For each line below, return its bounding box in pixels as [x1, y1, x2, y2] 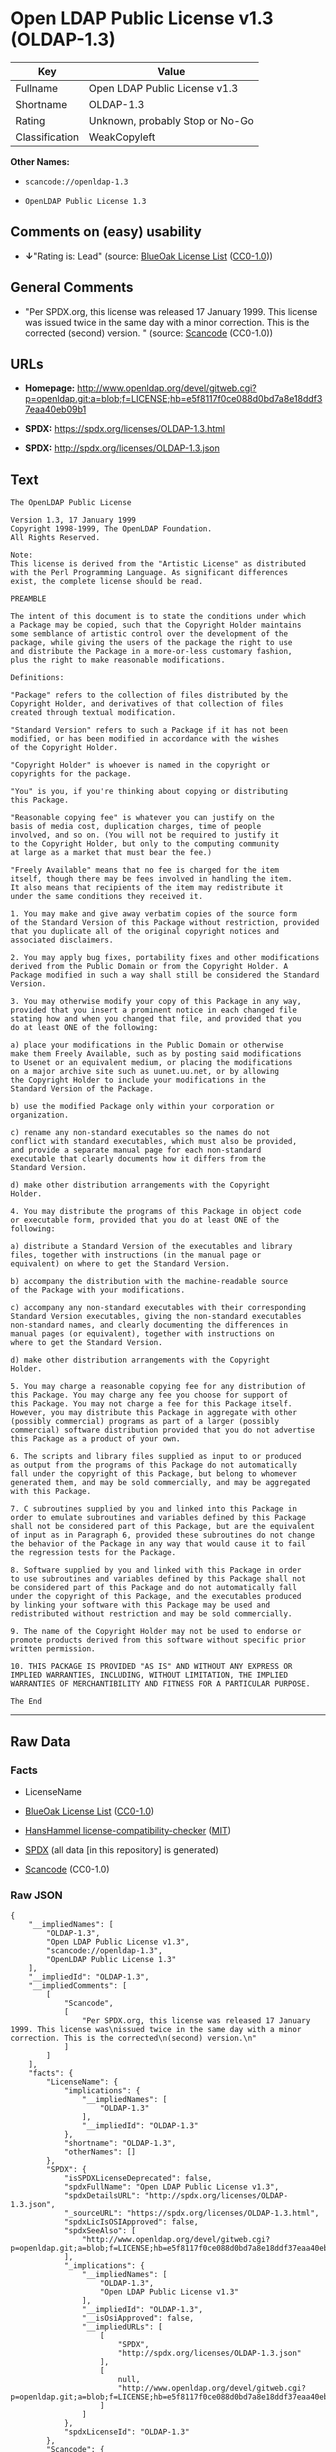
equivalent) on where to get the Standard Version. [10, 1259, 230, 1269]
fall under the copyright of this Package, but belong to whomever [10, 1469, 298, 1479]
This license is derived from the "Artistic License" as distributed [10, 559, 307, 569]
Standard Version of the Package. [10, 1084, 155, 1094]
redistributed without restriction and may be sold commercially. [10, 1609, 293, 1619]
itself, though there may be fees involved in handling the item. [10, 874, 293, 884]
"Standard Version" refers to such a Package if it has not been [10, 725, 288, 736]
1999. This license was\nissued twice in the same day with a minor [10, 2025, 302, 2035]
